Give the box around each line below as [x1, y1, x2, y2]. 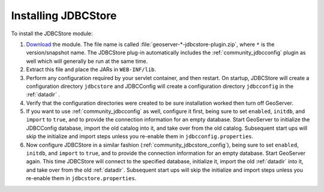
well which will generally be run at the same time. [26, 57, 148, 65]
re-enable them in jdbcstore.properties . [26, 175, 137, 182]
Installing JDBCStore [11, 9, 117, 22]
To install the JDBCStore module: [11, 30, 93, 37]
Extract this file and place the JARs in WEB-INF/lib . [26, 66, 156, 73]
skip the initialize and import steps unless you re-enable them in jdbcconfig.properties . [26, 133, 254, 140]
